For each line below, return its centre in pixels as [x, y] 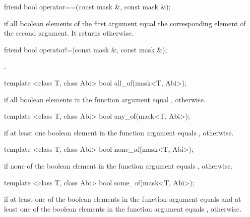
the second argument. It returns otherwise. [69, 33]
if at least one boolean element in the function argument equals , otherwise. [119, 132]
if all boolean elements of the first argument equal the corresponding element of [125, 23]
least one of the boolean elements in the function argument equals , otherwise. [123, 208]
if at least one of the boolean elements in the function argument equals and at [123, 199]
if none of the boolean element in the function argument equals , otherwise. [118, 165]
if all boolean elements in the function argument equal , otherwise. [105, 99]
